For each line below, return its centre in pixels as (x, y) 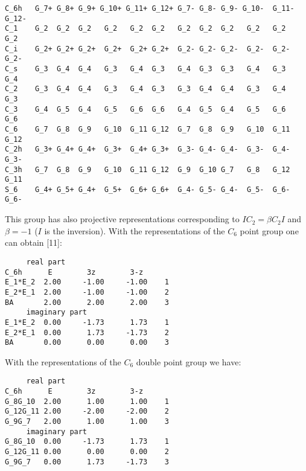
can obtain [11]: (33, 242)
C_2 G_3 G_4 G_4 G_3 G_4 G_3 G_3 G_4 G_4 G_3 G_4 (145, 89)
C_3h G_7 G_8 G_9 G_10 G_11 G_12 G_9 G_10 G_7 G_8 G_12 (148, 169)
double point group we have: (189, 361)
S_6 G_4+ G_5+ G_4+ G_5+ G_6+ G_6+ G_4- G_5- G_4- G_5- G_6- (148, 189)
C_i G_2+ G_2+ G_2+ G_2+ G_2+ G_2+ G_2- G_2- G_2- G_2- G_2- (148, 49)
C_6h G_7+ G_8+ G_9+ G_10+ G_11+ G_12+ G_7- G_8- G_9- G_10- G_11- (150, 8)
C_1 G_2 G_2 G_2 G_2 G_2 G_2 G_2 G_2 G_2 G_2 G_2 (145, 29)
